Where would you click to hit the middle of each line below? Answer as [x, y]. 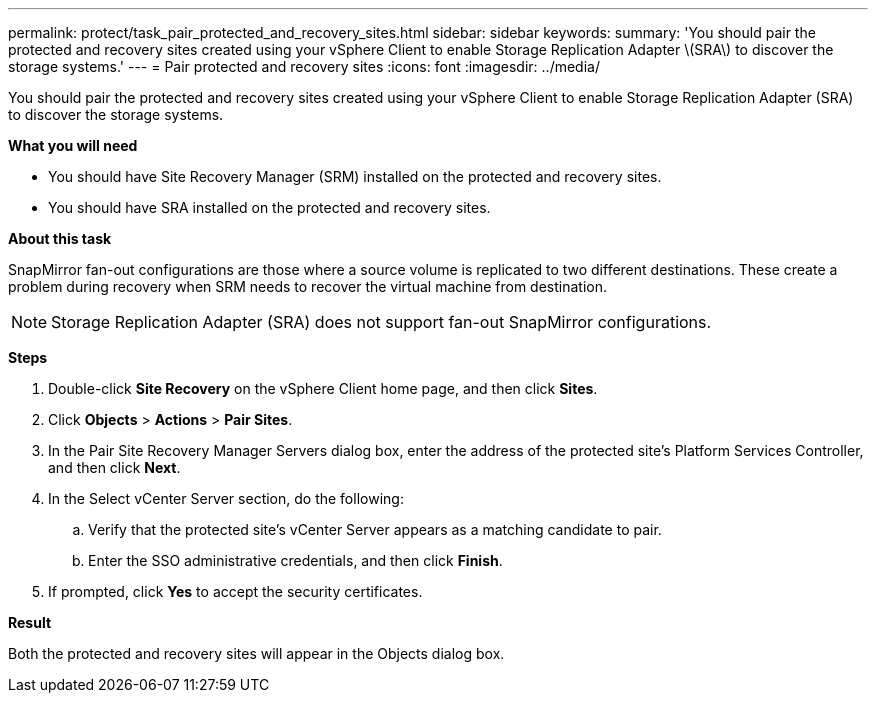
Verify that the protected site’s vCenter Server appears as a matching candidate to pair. [375, 529]
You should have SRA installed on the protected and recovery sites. [269, 207]
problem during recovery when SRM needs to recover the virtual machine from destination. [308, 286]
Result [30, 622]
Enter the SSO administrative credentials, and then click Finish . [295, 560]
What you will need [73, 145]
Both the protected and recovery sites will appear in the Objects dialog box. [256, 653]
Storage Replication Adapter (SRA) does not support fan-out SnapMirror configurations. [381, 322]
